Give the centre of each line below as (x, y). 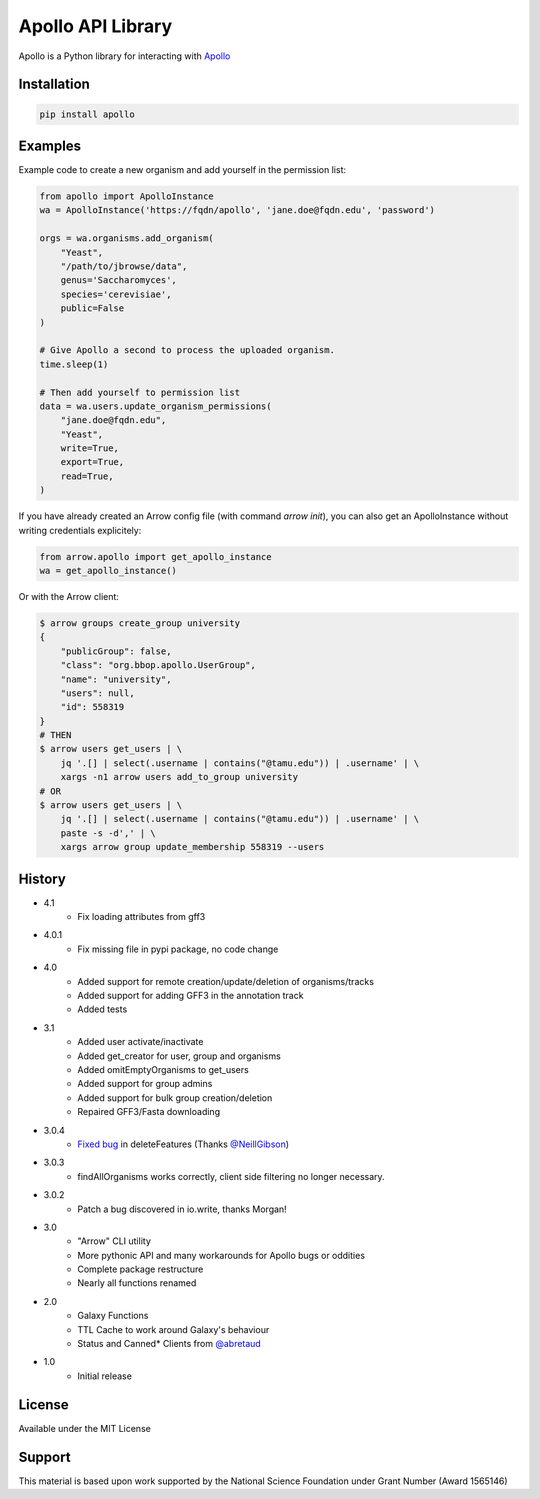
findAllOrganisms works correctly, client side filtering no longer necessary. (231, 1176)
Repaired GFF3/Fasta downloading (148, 1112)
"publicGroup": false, (116, 651)
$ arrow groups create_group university (139, 623)
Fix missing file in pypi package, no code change (178, 949)
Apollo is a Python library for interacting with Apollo (124, 56)
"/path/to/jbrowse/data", (124, 266)
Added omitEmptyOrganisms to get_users (163, 1069)
